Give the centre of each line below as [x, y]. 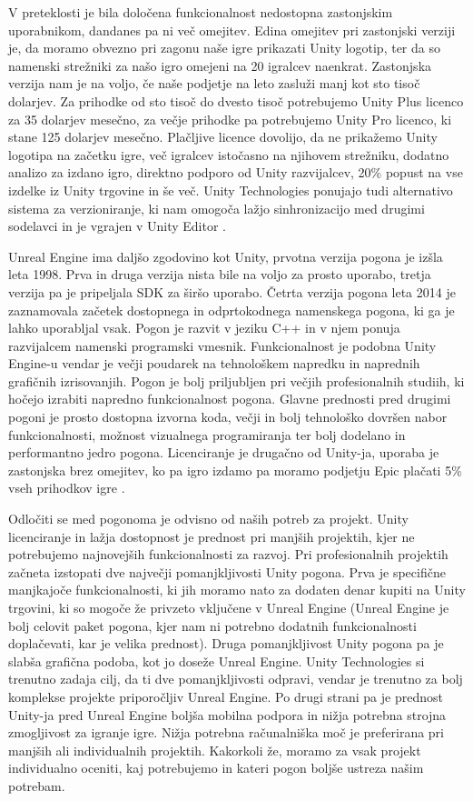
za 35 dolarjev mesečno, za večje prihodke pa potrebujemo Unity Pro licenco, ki [230, 119]
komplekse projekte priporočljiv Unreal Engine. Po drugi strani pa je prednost [226, 696]
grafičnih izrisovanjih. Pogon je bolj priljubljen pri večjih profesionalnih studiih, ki [236, 380]
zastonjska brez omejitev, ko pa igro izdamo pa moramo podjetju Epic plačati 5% [235, 470]
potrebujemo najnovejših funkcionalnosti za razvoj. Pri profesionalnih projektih [228, 554]
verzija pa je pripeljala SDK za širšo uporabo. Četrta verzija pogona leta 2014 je [232, 291]
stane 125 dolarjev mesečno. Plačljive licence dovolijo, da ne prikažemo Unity [223, 137]
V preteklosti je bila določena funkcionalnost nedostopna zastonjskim [201, 12]
